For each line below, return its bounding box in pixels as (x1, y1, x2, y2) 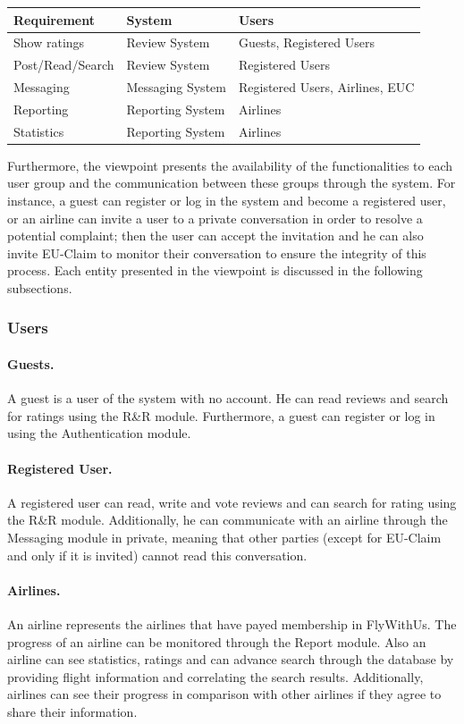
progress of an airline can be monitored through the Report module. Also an (7, 632, 426, 651)
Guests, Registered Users (238, 33, 375, 52)
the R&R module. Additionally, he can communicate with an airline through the (7, 510, 448, 529)
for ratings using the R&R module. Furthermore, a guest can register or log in (7, 406, 435, 425)
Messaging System (126, 78, 226, 97)
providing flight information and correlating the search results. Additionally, (7, 667, 424, 686)
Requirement (13, 10, 95, 29)
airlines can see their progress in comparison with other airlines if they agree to (7, 685, 442, 703)
